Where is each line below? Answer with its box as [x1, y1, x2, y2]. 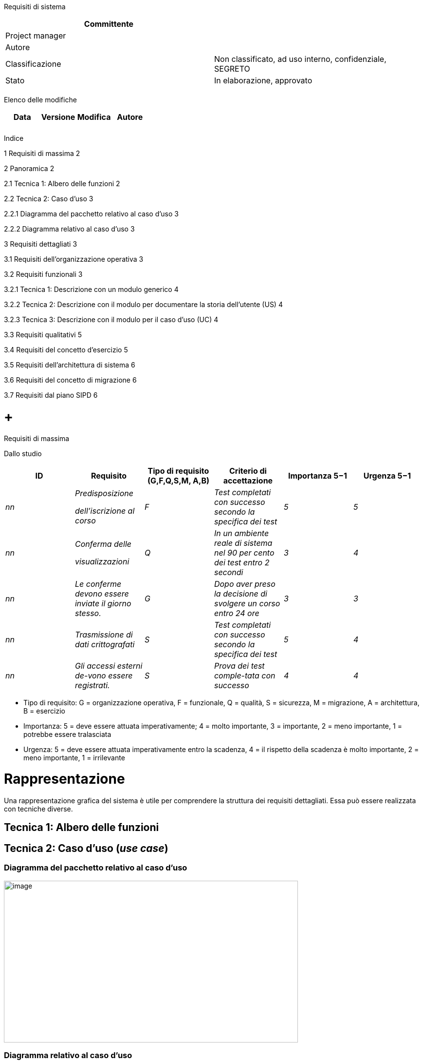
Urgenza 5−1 [363, 470, 411, 481]
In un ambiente [214, 528, 269, 538]
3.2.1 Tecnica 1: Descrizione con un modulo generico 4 [4, 285, 179, 293]
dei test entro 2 [214, 557, 270, 567]
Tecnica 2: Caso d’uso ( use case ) [4, 842, 168, 854]
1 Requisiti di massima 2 [4, 149, 80, 157]
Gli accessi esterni [74, 660, 143, 671]
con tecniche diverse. [4, 805, 73, 813]
